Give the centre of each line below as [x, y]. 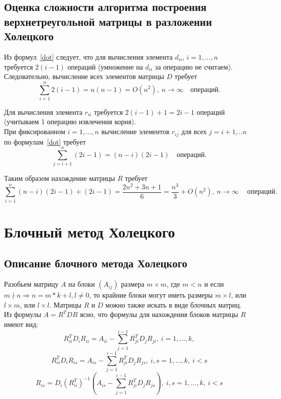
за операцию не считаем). [194, 66]
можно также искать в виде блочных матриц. [174, 304]
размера [133, 284]
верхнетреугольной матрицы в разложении [108, 21]
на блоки [82, 284]
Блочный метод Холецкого [90, 231]
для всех [194, 131]
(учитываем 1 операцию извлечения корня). [70, 121]
